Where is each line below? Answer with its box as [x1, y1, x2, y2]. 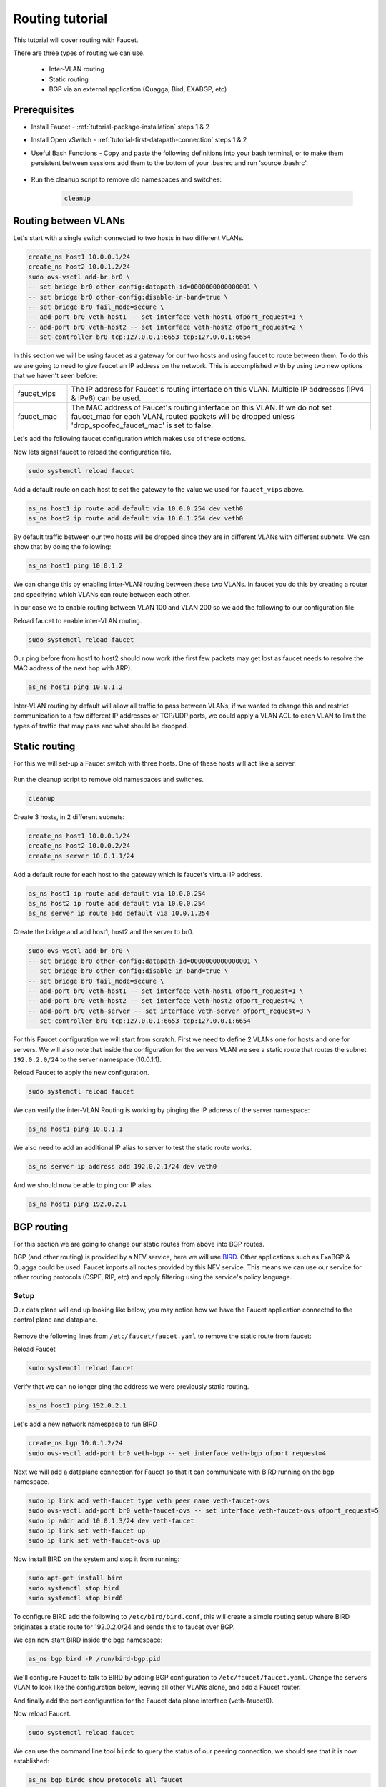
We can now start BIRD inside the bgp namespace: [13, 1635, 163, 1644]
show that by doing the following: [13, 543, 112, 551]
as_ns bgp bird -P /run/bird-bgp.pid [28, 1655, 161, 1663]
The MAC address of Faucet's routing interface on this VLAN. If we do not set [71, 402, 332, 412]
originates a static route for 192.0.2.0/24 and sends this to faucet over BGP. [13, 1623, 235, 1631]
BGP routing [13, 1221, 68, 1233]
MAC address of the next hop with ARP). [13, 663, 132, 672]
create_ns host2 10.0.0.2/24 [28, 842, 131, 850]
